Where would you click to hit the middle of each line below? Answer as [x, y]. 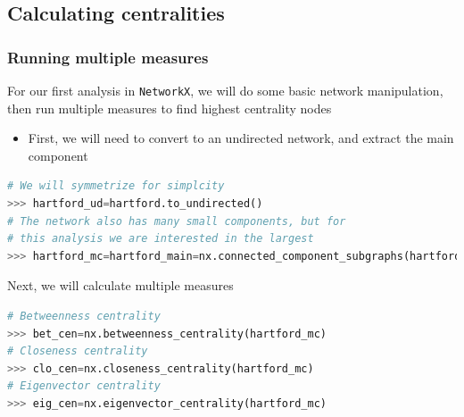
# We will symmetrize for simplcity [116, 186]
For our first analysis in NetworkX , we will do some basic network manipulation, [225, 90]
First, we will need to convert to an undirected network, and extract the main [241, 138]
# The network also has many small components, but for [177, 221]
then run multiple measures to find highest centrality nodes [170, 108]
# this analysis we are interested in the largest [161, 239]
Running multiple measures [108, 57]
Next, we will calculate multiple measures [120, 285]
